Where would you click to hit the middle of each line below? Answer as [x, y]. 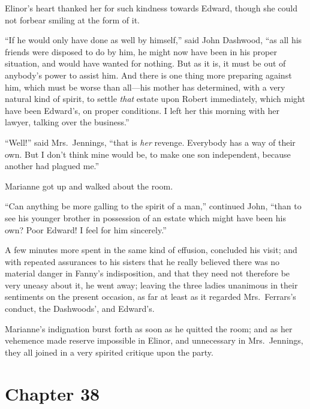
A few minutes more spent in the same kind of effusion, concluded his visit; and [151, 250]
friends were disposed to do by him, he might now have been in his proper [141, 51]
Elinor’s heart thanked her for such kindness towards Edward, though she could [151, 8]
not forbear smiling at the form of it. [72, 19]
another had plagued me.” [52, 166]
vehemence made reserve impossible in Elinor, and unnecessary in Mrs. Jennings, [154, 340]
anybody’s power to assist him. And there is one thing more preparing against [148, 75]
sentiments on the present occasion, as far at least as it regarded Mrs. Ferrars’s [151, 297]
